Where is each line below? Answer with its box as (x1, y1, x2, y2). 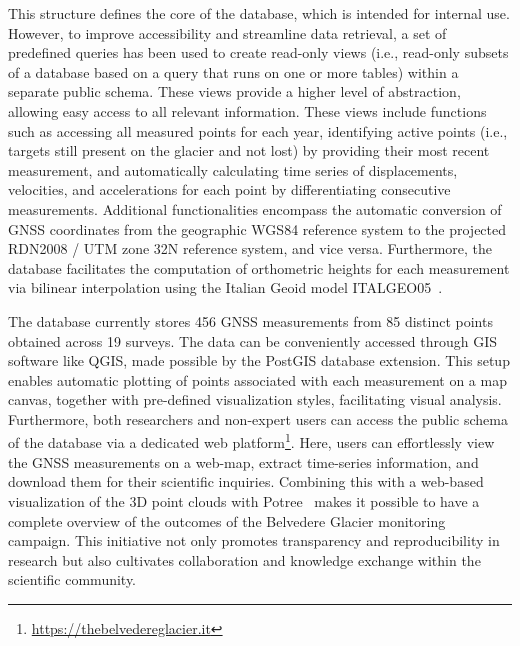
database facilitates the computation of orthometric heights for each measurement (8, 257, 510, 278)
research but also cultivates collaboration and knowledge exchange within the (8, 549, 481, 570)
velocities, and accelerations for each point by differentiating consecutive (8, 179, 451, 200)
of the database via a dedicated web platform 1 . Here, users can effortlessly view (8, 429, 495, 453)
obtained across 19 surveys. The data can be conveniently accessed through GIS (8, 330, 498, 351)
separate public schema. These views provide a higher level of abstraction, (8, 81, 461, 102)
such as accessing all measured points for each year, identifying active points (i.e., (8, 120, 508, 141)
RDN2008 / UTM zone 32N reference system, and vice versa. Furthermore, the (8, 238, 492, 259)
